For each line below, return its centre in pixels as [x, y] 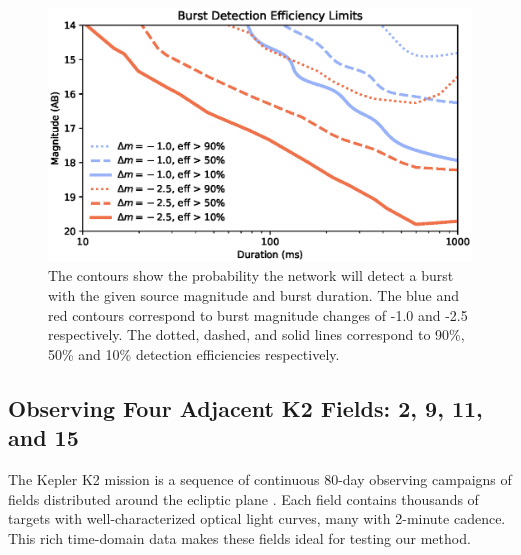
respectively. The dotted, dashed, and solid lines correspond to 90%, [256, 334]
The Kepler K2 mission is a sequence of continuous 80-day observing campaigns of [260, 478]
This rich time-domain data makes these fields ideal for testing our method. [239, 537]
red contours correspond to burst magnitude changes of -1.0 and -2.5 [258, 314]
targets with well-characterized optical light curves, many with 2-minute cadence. [257, 518]
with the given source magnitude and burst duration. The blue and [253, 295]
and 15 [43, 437]
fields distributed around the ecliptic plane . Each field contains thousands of [243, 498]
